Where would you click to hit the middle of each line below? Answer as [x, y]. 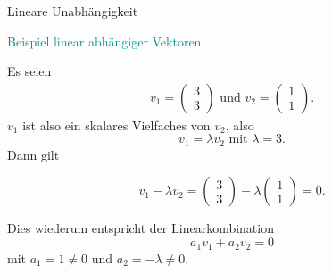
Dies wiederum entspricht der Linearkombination [141, 228]
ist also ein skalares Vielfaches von [116, 125]
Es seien [29, 71]
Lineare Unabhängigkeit [73, 11]
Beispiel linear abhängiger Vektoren [104, 41]
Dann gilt [33, 154]
